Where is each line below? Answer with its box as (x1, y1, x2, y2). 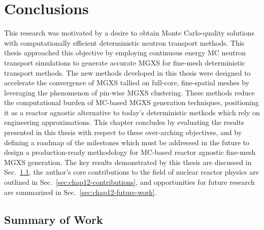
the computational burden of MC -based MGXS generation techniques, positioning (4, 97, 259, 108)
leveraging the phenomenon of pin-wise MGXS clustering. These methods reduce (4, 87, 255, 97)
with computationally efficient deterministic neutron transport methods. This (4, 37, 245, 48)
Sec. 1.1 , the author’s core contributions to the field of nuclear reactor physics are (4, 167, 259, 177)
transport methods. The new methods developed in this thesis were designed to (4, 67, 251, 78)
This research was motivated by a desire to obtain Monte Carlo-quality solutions (4, 27, 254, 38)
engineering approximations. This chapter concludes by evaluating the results (4, 117, 244, 127)
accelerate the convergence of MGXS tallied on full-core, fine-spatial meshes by (4, 77, 250, 88)
